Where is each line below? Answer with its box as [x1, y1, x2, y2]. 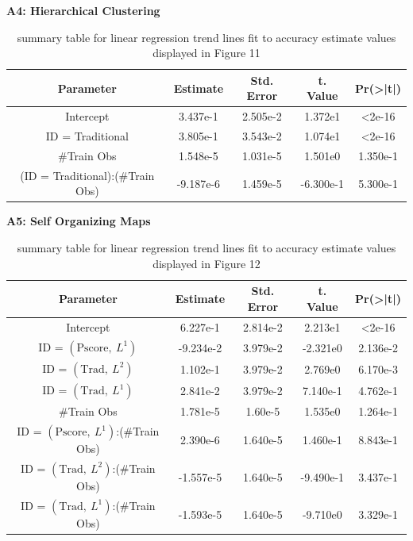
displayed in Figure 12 [152, 255, 261, 271]
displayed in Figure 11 [152, 44, 261, 61]
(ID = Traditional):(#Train [20, 167, 155, 183]
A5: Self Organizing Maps [6, 213, 151, 229]
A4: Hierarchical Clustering [6, 2, 160, 18]
